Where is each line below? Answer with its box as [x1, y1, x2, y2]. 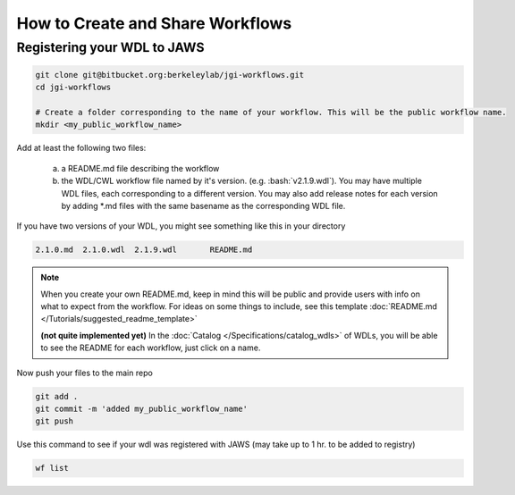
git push [35, 416, 74, 426]
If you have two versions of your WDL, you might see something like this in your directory [16, 221, 346, 231]
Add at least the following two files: [16, 143, 147, 154]
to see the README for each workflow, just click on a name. [40, 342, 261, 353]
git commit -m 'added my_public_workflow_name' [35, 403, 248, 414]
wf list [35, 463, 69, 474]
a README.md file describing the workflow [61, 163, 220, 173]
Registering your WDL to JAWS [16, 39, 205, 55]
